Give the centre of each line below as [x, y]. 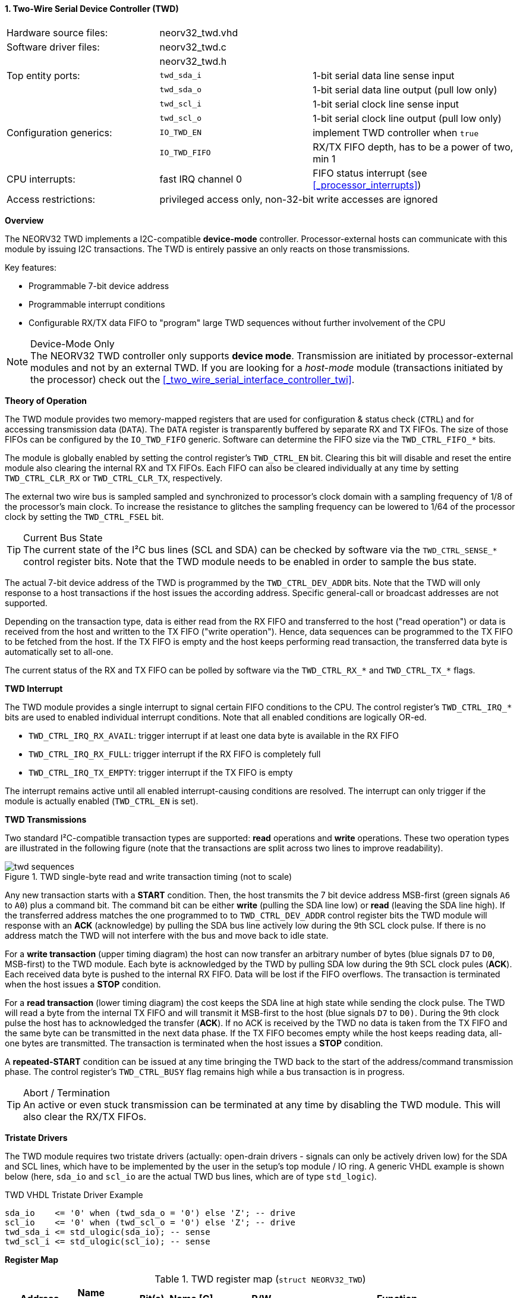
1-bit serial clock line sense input [386, 104]
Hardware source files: [57, 32]
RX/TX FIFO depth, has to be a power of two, [413, 147]
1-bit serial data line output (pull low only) [405, 90]
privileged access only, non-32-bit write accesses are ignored [299, 199]
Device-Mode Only [73, 344]
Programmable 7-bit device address [99, 286]
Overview [24, 220]
